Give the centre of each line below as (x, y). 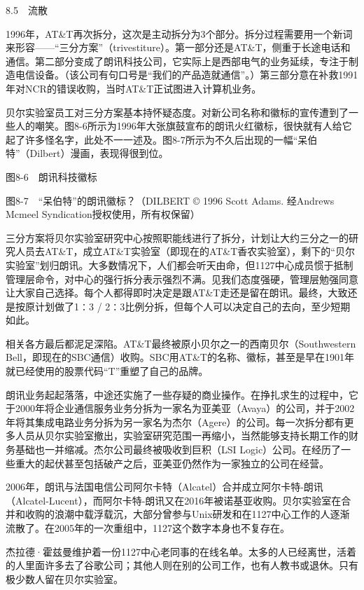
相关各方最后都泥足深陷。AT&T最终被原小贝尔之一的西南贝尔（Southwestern (181, 343)
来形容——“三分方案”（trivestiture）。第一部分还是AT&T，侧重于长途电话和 (178, 47)
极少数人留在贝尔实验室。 (64, 578)
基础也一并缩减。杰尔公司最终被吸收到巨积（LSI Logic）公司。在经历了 (178, 450)
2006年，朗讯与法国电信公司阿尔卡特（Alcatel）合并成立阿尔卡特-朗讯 (164, 487)
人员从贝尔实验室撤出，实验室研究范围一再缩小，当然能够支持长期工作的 (182, 435)
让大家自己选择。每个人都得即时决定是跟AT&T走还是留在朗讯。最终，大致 (177, 293)
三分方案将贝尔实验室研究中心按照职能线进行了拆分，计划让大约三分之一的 (177, 237)
